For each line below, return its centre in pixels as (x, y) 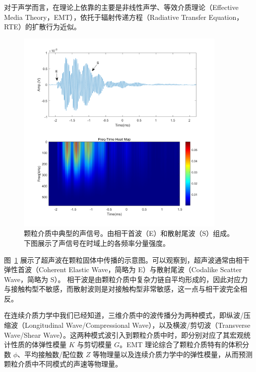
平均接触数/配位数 (54, 354)
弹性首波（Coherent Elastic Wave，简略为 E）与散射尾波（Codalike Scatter (123, 269)
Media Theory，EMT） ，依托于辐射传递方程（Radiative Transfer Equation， (124, 17)
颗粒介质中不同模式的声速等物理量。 (63, 364)
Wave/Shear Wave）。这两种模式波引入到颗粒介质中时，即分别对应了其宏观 (124, 335)
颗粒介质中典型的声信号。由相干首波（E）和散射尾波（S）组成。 (129, 233)
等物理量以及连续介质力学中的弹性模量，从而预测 (172, 354)
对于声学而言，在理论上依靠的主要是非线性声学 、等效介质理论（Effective (121, 7)
